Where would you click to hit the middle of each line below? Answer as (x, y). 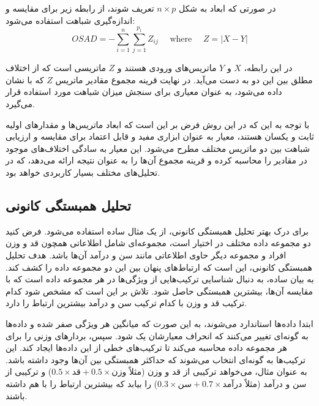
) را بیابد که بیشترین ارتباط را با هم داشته (82, 383)
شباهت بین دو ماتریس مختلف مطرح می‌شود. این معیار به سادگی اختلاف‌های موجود (158, 148)
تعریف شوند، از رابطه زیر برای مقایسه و (80, 8)
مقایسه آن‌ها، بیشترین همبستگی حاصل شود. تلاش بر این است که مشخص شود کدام (159, 291)
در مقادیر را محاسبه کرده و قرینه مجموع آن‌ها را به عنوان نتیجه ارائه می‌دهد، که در (156, 160)
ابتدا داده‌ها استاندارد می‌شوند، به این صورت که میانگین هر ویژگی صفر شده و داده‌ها (159, 323)
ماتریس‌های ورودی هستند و (167, 68)
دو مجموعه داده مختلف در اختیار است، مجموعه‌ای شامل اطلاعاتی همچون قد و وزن (158, 243)
